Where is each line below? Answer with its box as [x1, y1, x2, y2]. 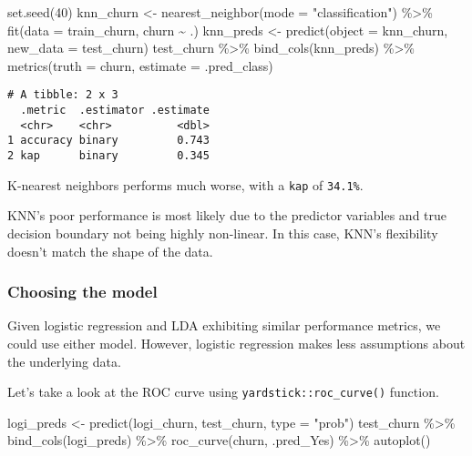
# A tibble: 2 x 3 [7, 88, 118, 102]
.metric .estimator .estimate [20, 104, 210, 117]
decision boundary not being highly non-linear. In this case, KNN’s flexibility [7, 223, 438, 242]
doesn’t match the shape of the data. [7, 241, 213, 260]
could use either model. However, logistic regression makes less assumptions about [7, 333, 466, 352]
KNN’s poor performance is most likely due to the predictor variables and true [7, 206, 447, 225]
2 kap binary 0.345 [7, 149, 210, 162]
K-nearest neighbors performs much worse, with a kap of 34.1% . [7, 175, 364, 194]
